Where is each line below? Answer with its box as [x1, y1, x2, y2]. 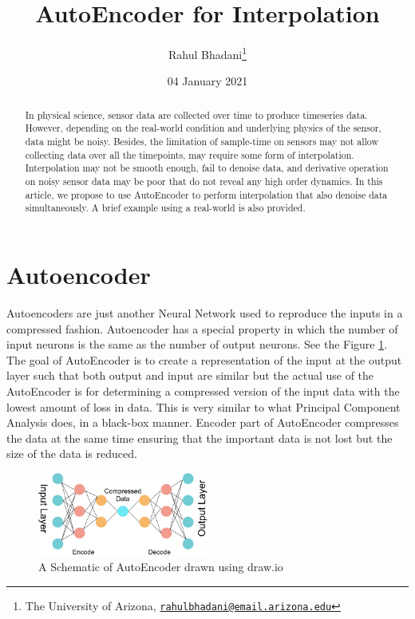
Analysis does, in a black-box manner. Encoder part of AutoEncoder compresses [6, 414, 399, 431]
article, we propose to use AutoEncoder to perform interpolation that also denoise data [25, 187, 388, 201]
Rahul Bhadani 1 [168, 44, 247, 62]
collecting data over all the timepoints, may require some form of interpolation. [25, 148, 354, 161]
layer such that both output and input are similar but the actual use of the [6, 367, 374, 384]
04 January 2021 [167, 73, 248, 89]
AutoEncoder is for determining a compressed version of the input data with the [6, 382, 400, 399]
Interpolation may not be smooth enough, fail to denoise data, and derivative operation [25, 161, 389, 175]
